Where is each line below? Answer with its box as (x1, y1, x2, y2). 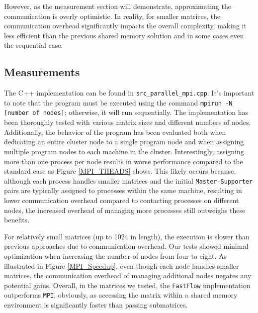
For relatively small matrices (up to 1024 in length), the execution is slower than (4, 231, 250, 241)
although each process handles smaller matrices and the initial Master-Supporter (4, 175, 253, 186)
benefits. (4, 214, 30, 225)
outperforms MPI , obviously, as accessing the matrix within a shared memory (4, 290, 238, 300)
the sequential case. (4, 40, 63, 50)
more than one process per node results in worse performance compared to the (4, 156, 243, 166)
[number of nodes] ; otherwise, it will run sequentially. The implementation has (4, 107, 249, 117)
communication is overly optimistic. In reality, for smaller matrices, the (4, 10, 221, 21)
